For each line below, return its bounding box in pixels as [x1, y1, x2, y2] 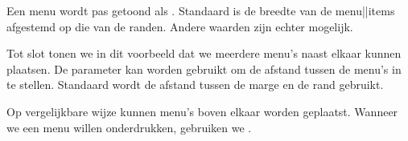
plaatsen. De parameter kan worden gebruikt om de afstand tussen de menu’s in [6, 60, 402, 77]
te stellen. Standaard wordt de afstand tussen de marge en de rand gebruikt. [6, 76, 384, 93]
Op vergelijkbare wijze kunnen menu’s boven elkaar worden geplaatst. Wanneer [6, 103, 398, 119]
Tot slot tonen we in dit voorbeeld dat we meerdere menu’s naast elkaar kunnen [6, 45, 402, 62]
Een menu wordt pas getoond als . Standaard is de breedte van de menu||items [6, 2, 395, 18]
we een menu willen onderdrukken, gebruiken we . [6, 119, 252, 135]
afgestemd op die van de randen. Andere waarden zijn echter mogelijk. [6, 18, 353, 34]
